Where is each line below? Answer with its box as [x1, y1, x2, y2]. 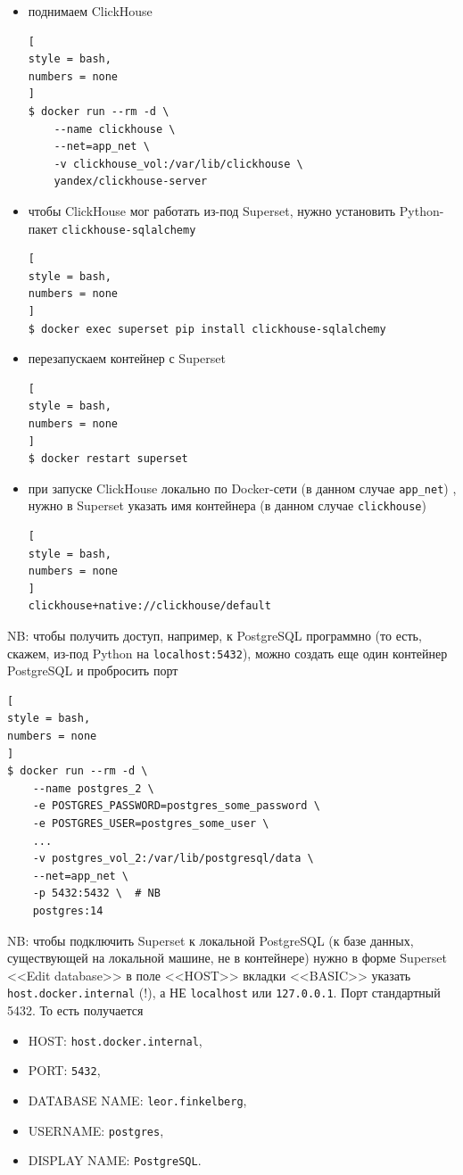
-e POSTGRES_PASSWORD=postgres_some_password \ [32, 799, 320, 813]
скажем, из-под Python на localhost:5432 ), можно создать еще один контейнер [7, 643, 448, 662]
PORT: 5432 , [28, 1061, 101, 1080]
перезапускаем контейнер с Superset [28, 349, 226, 368]
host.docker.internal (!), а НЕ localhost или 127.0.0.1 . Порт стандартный [7, 983, 441, 1002]
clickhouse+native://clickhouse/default [28, 600, 271, 613]
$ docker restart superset [28, 452, 188, 466]
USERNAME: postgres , [28, 1121, 164, 1139]
